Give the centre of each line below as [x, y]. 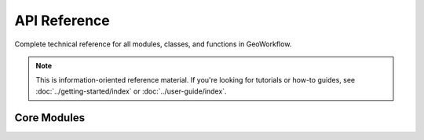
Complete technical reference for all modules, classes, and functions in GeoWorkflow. [153, 44]
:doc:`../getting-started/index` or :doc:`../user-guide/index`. [131, 91]
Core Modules [50, 118]
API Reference [62, 20]
